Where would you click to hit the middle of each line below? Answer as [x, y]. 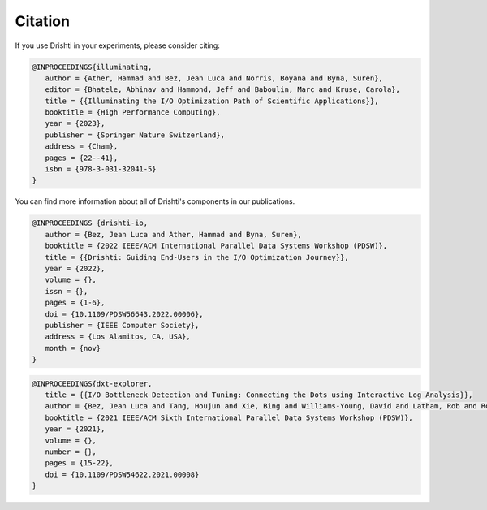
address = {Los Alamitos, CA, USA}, [118, 337]
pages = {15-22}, [79, 463]
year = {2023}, [75, 123]
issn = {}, [67, 291]
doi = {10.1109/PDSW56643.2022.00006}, [124, 314]
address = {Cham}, [82, 147]
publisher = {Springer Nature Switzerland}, [135, 135]
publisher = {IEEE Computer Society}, [122, 325]
